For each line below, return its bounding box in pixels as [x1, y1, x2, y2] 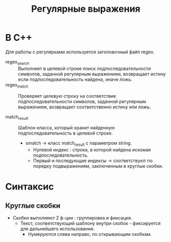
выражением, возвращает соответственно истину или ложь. [18, 103, 151, 110]
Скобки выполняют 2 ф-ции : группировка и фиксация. [12, 215, 133, 221]
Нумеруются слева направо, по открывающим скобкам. [28, 231, 152, 237]
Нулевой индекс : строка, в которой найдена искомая [33, 147, 152, 153]
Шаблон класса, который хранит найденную [18, 125, 115, 131]
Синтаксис [5, 181, 54, 192]
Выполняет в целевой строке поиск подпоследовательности [18, 65, 151, 72]
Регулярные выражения [31, 3, 140, 15]
